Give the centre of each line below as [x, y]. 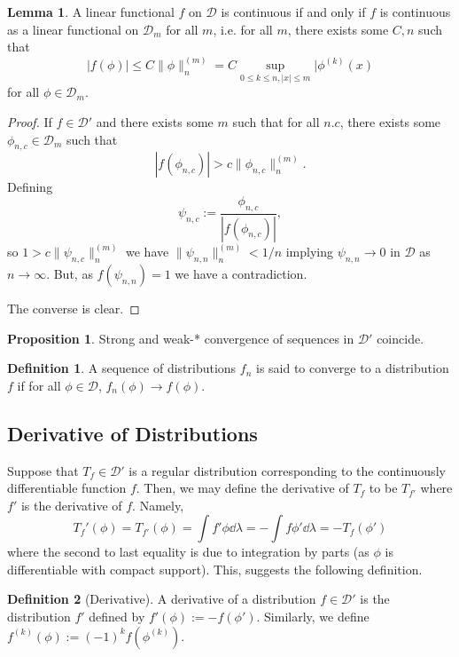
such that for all [276, 122]
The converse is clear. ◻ [74, 308]
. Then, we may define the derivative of [242, 488]
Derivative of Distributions [132, 433]
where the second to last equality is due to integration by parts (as [188, 552]
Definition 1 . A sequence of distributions [122, 368]
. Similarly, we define [313, 617]
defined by [117, 617]
